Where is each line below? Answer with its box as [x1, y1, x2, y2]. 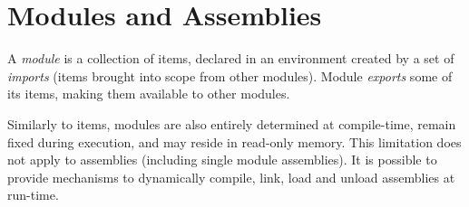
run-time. [7, 185, 59, 204]
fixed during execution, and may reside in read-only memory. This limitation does [7, 132, 462, 151]
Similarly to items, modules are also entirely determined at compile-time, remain [7, 114, 456, 133]
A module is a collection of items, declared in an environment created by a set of [7, 49, 454, 68]
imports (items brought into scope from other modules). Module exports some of [7, 66, 453, 85]
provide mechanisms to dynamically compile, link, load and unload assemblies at [7, 167, 455, 186]
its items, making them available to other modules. [7, 84, 290, 103]
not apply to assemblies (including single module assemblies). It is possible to [7, 150, 437, 169]
